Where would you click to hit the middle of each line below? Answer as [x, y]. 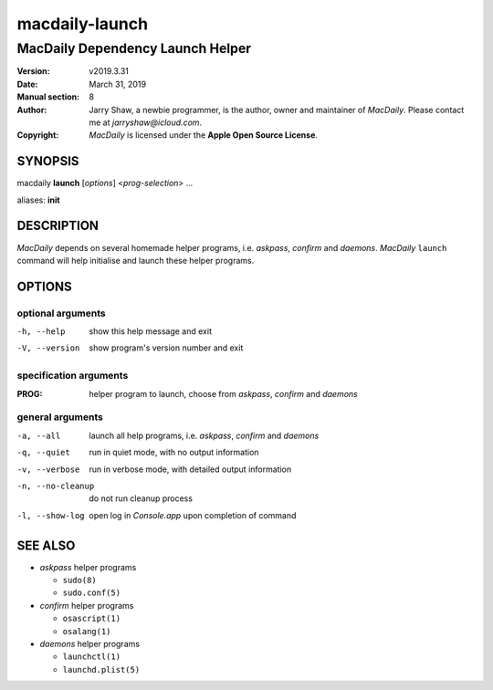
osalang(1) [87, 631]
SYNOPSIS [48, 161]
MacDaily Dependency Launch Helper [134, 48]
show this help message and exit [150, 331]
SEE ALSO [46, 545]
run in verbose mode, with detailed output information [190, 469]
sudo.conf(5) [92, 593]
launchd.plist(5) [101, 669]
